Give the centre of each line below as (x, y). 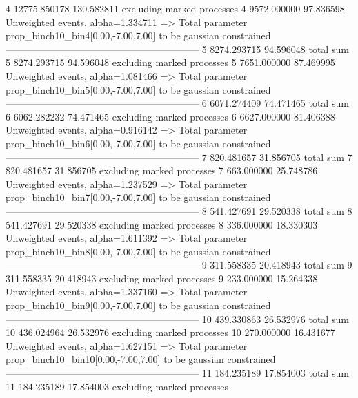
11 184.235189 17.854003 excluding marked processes (117, 386)
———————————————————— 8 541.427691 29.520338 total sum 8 (179, 210)
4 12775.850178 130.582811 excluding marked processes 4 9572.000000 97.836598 (175, 8)
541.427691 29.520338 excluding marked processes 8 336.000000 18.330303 (162, 224)
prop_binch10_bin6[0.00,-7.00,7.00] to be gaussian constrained (138, 143)
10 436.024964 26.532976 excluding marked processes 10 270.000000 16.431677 (170, 332)
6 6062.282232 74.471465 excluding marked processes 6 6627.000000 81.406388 (170, 116)
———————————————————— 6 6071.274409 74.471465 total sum (177, 103)
